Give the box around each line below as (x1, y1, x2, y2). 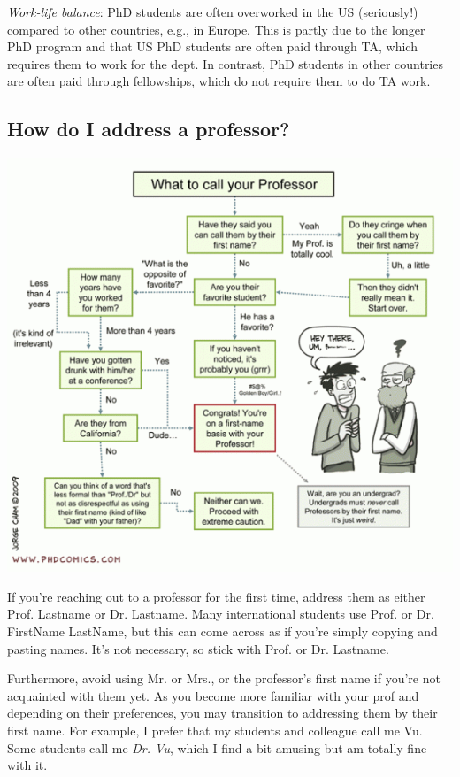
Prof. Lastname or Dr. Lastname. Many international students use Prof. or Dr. (7, 604, 434, 623)
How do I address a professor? (7, 115, 290, 142)
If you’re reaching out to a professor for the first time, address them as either (7, 587, 425, 605)
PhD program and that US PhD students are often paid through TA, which (7, 37, 418, 56)
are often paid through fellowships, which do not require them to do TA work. (7, 72, 431, 90)
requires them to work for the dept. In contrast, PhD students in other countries (7, 54, 443, 73)
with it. (7, 756, 48, 774)
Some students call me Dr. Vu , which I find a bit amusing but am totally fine (7, 738, 427, 757)
